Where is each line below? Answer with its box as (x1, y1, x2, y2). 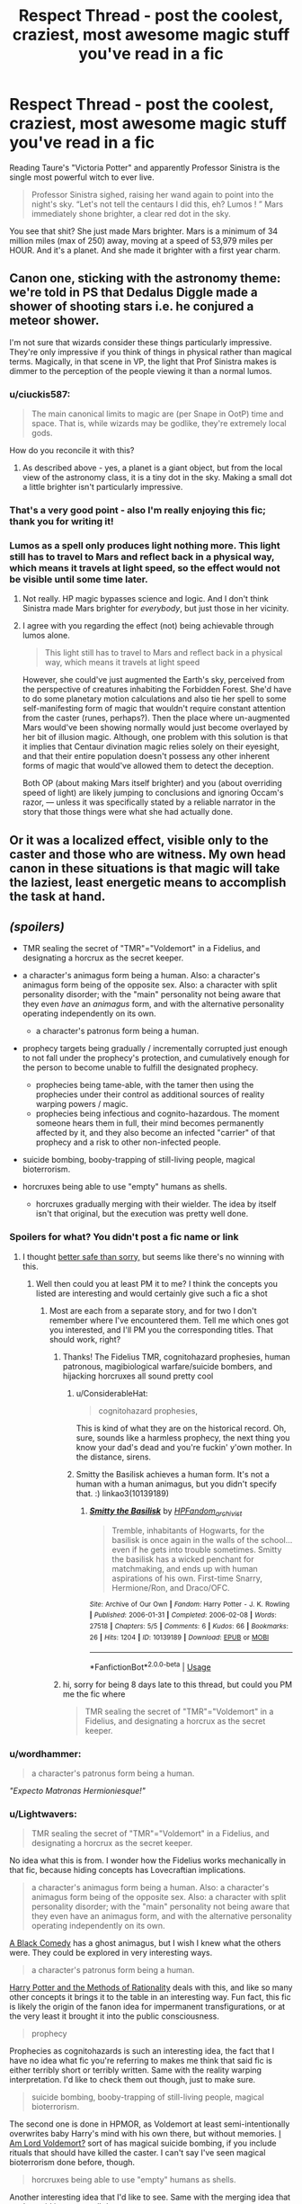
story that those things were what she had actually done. (22, 807, 234, 817)
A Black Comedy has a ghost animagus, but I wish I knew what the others (9, 1938, 281, 1949)
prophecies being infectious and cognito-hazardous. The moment (35, 1108, 280, 1120)
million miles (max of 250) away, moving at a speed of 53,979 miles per (9, 235, 274, 245)
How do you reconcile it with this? (9, 445, 135, 456)
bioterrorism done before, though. (9, 2157, 136, 2168)
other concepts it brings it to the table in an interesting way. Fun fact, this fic (9, 1992, 291, 2003)
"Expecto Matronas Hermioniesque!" (9, 1786, 147, 1797)
